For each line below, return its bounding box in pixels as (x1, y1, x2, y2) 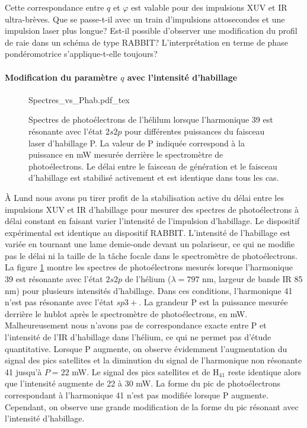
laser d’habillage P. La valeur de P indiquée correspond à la (28, 136, 245, 149)
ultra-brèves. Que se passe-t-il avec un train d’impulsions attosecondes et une (5, 12, 285, 25)
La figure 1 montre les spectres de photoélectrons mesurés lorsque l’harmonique (5, 261, 293, 273)
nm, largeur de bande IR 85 (202, 273, 303, 285)
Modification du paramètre (5, 71, 117, 83)
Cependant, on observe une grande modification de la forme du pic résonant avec (5, 400, 299, 413)
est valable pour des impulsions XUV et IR (131, 1, 287, 13)
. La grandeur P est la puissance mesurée (139, 296, 288, 308)
